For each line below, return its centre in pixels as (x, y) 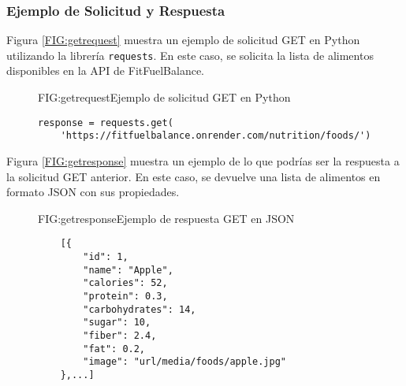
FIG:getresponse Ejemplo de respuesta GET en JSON (166, 218)
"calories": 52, (125, 283)
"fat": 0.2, (114, 349)
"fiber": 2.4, (120, 335)
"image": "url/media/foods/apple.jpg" (184, 362)
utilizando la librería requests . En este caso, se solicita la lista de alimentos (190, 55)
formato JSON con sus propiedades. (93, 192)
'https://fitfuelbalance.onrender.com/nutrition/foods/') (216, 136)
